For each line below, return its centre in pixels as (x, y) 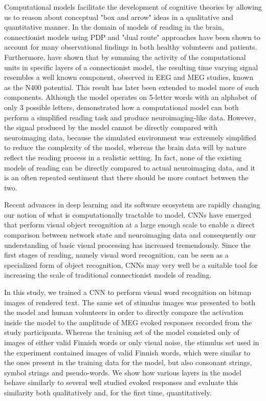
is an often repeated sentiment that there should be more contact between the (126, 177)
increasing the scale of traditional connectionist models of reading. (108, 275)
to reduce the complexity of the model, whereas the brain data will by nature (125, 147)
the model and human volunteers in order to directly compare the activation (124, 312)
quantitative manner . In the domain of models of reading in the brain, (114, 27)
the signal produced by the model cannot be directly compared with (111, 127)
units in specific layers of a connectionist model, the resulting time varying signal (131, 67)
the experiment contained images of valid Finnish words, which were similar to (127, 352)
